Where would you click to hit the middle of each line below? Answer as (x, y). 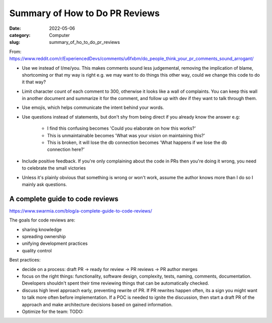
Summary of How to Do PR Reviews (84, 13)
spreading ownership (44, 237)
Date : (15, 28)
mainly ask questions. (45, 184)
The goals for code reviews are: (42, 220)
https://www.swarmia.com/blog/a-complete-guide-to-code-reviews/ (81, 211)
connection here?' (66, 149)
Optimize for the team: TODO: (53, 311)
